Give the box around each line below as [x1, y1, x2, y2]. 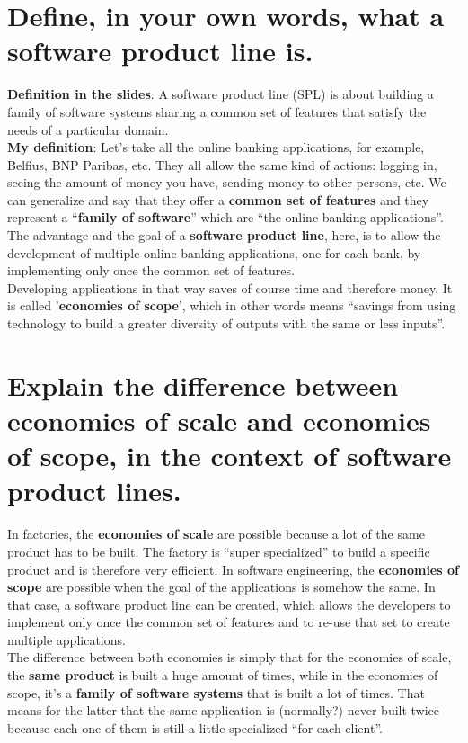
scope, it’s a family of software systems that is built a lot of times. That [7, 683, 425, 702]
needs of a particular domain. [7, 120, 169, 139]
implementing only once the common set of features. [7, 261, 295, 280]
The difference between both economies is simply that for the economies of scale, [7, 648, 452, 667]
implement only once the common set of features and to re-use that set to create [7, 613, 450, 631]
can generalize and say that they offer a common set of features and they [7, 190, 429, 209]
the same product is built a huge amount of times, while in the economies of [7, 666, 438, 685]
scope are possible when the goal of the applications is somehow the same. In [7, 577, 436, 596]
